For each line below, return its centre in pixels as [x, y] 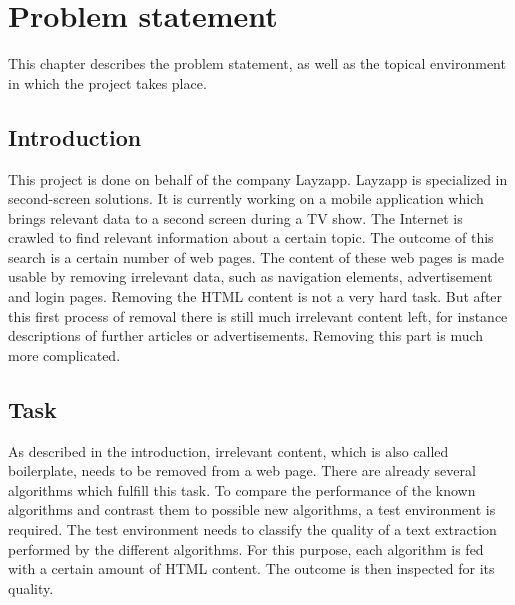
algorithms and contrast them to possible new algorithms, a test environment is [252, 509]
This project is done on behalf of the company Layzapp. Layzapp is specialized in [258, 178]
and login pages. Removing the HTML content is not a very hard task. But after [255, 296]
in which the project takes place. [107, 82]
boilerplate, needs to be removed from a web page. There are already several [242, 470]
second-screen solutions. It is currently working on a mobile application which [246, 198]
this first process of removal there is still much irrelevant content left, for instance [258, 315]
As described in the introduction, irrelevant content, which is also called [228, 450]
